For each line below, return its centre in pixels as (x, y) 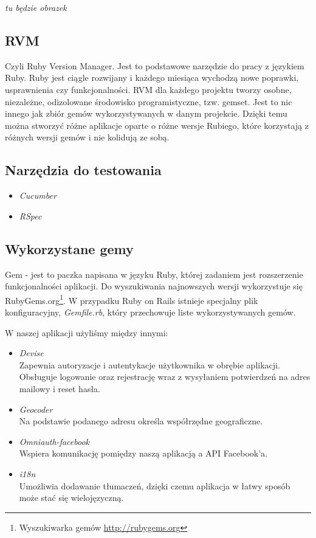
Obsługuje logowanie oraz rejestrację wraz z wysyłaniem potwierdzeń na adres (165, 377)
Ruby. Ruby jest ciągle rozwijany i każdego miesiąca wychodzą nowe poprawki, (152, 78)
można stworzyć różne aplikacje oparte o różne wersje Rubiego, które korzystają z (157, 125)
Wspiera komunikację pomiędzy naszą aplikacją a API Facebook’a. (143, 453)
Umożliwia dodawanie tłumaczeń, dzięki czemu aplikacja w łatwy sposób (155, 485)
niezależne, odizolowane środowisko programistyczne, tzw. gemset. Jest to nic (149, 101)
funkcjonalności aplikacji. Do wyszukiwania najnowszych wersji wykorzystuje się (154, 286)
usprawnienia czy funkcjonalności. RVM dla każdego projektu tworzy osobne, (148, 89)
